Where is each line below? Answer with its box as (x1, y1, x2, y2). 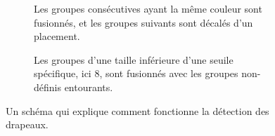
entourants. (64, 79, 113, 94)
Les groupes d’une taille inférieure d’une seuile (34, 52, 234, 67)
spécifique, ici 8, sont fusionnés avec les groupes (34, 66, 238, 81)
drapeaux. (6, 117, 49, 132)
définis (34, 79, 61, 94)
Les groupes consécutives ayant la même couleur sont (34, 1, 262, 15)
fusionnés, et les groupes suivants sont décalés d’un (34, 15, 253, 29)
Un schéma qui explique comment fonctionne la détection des (6, 103, 269, 118)
